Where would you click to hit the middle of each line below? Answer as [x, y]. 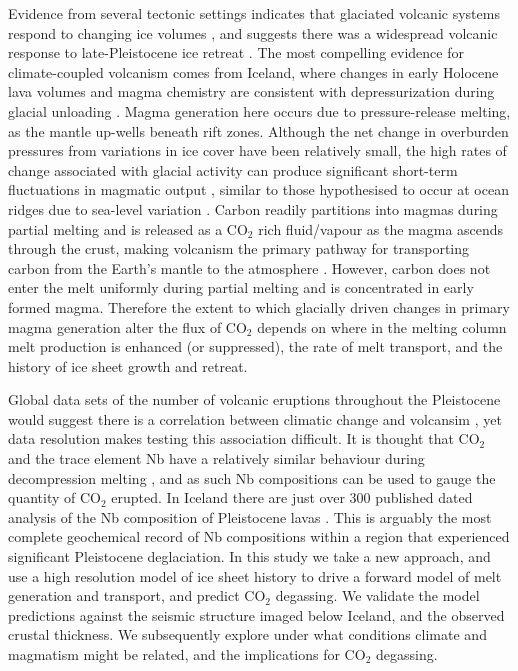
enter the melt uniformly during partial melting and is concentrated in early [241, 287]
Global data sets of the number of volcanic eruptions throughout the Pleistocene [254, 399]
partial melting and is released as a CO [128, 228]
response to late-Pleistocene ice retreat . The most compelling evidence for [236, 52]
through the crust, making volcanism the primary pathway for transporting [239, 248]
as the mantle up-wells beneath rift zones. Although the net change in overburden [258, 130]
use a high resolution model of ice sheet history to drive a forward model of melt [255, 575]
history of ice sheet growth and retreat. [128, 365]
